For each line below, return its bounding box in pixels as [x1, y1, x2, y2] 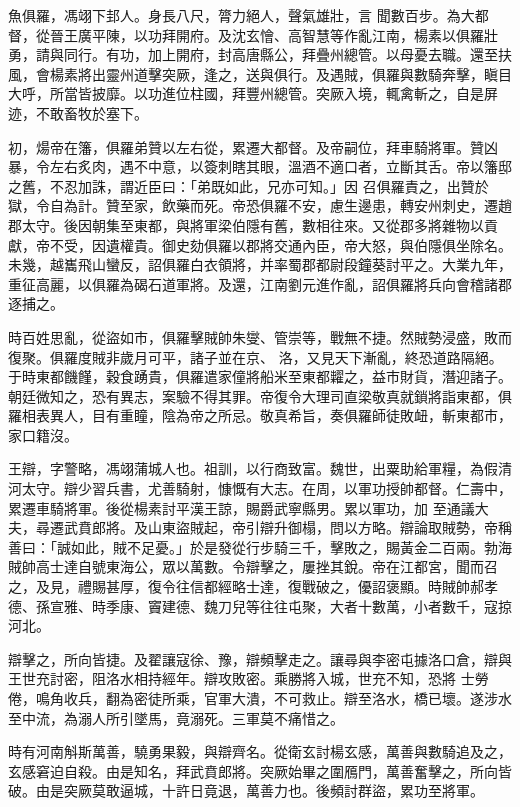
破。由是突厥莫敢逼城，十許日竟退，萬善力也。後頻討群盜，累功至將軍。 [8, 780, 484, 801]
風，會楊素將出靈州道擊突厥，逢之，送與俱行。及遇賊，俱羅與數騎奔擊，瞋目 [8, 63, 512, 84]
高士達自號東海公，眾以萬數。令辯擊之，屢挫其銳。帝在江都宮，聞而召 [35, 556, 498, 577]
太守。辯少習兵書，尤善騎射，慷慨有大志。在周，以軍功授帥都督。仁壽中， [21, 478, 512, 499]
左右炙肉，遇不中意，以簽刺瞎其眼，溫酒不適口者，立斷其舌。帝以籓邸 [49, 156, 512, 177]
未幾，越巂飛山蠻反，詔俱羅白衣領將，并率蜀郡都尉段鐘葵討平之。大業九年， [8, 254, 512, 275]
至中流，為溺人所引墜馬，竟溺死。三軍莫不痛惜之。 [8, 707, 344, 728]
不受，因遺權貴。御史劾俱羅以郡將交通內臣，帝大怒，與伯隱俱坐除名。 [49, 234, 512, 255]
